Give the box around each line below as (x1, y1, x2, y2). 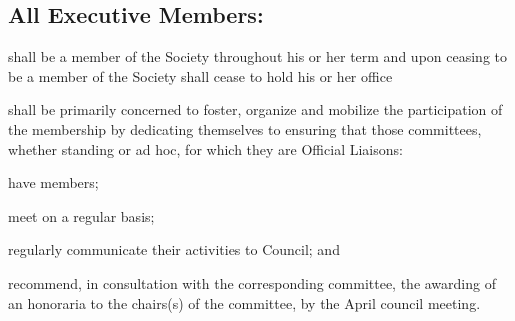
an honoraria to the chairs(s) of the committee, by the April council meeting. (8, 292, 481, 313)
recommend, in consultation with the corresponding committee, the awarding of (8, 272, 496, 293)
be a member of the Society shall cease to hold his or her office (8, 65, 393, 86)
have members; (8, 172, 99, 193)
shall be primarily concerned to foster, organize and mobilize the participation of (8, 99, 503, 120)
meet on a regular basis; (8, 205, 155, 226)
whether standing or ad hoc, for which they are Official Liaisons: (8, 138, 403, 159)
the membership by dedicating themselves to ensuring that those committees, (8, 118, 482, 139)
